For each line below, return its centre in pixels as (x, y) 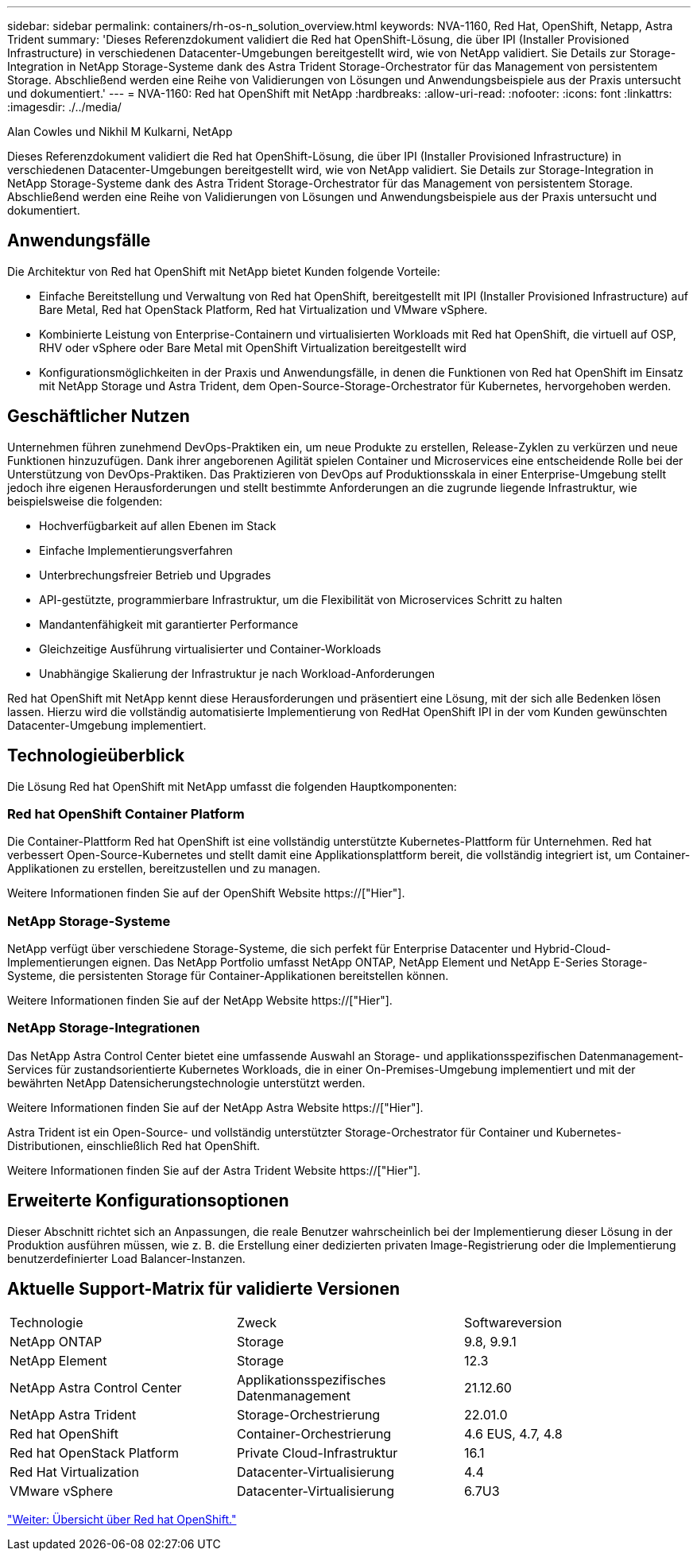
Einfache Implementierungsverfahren (136, 550)
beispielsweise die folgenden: (85, 501)
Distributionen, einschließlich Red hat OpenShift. (134, 1145)
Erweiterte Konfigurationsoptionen (148, 1201)
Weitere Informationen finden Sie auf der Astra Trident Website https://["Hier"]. (214, 1170)
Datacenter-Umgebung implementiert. (107, 725)
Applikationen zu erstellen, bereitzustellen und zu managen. (164, 869)
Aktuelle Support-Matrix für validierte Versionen (203, 1289)
